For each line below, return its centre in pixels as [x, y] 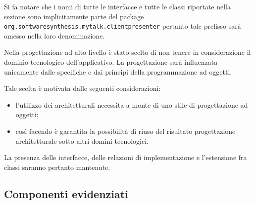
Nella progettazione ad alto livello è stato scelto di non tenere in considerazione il [127, 52]
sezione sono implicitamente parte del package [74, 16]
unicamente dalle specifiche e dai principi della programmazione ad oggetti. [118, 71]
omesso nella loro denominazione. [54, 35]
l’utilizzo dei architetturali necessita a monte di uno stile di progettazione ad [132, 104]
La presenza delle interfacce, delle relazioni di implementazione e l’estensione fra [126, 157]
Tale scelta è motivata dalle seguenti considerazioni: [82, 88]
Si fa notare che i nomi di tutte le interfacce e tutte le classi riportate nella [117, 6]
